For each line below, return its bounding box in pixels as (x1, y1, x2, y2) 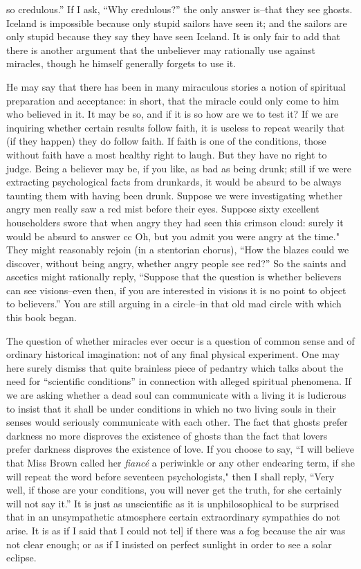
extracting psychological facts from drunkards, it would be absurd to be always (6, 174, 342, 189)
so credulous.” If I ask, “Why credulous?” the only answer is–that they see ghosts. (6, 2, 353, 16)
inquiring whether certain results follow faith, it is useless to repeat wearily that (6, 120, 345, 134)
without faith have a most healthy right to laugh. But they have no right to (6, 147, 327, 161)
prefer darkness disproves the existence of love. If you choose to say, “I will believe (6, 442, 355, 456)
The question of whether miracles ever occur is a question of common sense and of (6, 333, 355, 347)
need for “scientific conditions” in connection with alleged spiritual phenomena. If (6, 374, 351, 388)
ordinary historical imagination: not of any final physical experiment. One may (6, 347, 340, 361)
